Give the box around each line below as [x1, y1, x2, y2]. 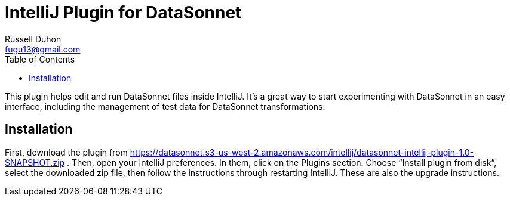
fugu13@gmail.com [5, 44, 81, 54]
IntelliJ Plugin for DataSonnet [5, 2, 242, 23]
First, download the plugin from [5, 147, 128, 157]
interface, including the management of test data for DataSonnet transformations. [5, 101, 325, 112]
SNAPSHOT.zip [5, 157, 65, 168]
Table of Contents [5, 54, 75, 64]
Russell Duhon [5, 33, 62, 44]
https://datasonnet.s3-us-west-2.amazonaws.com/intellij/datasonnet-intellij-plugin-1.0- [130, 147, 474, 157]
